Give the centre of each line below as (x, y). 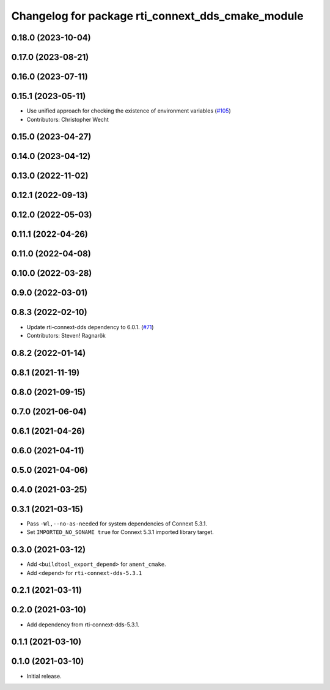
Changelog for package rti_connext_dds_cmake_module (157, 16)
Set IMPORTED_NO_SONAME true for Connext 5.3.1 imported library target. (120, 532)
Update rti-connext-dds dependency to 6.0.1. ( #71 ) (90, 327)
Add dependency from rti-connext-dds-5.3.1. (83, 625)
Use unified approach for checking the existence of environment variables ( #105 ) (129, 111)
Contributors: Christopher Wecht (68, 119)
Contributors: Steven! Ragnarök (66, 335)
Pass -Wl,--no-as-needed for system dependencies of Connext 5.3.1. (117, 524)
